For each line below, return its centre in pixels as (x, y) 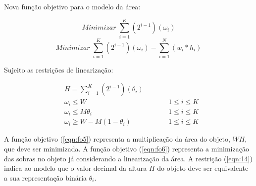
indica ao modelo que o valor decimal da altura (76, 168)
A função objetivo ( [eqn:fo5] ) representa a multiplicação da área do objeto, (117, 139)
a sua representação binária (46, 177)
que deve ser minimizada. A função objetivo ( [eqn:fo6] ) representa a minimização (127, 149)
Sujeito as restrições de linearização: (59, 69)
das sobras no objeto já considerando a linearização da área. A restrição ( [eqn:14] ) (128, 158)
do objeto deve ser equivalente (203, 168)
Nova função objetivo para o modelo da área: (72, 6)
